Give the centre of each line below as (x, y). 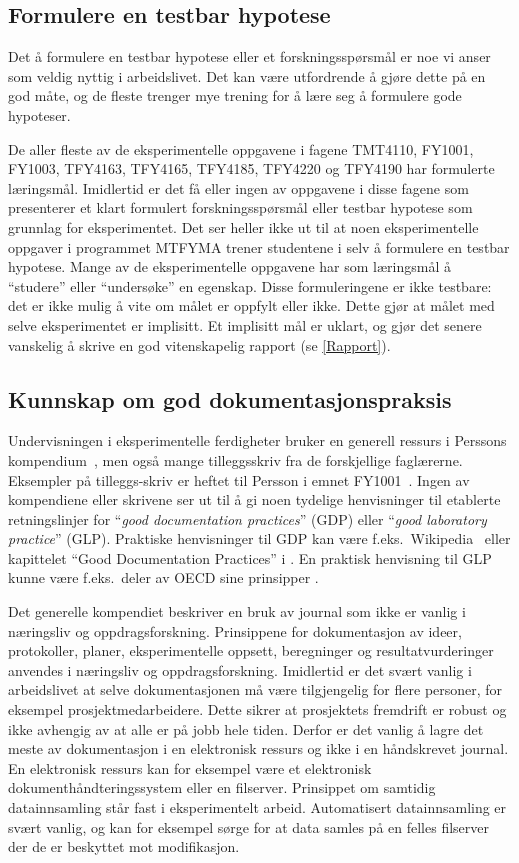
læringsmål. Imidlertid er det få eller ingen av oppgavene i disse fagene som (238, 187)
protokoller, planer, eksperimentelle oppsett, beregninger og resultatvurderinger (251, 650)
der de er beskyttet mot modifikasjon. (124, 846)
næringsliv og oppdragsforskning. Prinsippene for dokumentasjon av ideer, (235, 630)
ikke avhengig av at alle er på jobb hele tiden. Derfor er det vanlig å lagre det (246, 728)
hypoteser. (39, 114)
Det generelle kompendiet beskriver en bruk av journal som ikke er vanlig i (237, 611)
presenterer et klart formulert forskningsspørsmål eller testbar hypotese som (240, 207)
